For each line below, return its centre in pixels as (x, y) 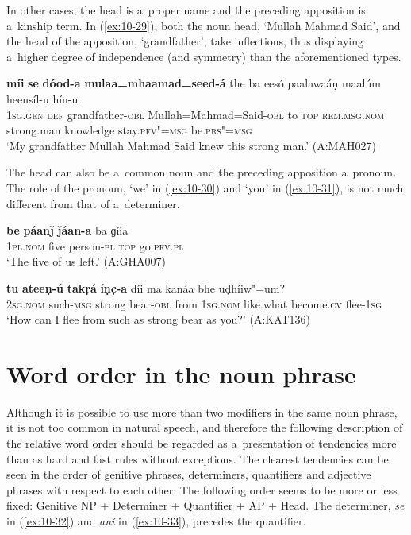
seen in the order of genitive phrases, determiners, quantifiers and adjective (189, 474)
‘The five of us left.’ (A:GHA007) (86, 261)
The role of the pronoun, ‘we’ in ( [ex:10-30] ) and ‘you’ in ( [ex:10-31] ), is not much (205, 187)
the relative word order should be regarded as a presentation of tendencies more (202, 443)
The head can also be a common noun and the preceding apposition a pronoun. (202, 172)
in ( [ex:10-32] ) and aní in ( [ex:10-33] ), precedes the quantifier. (156, 520)
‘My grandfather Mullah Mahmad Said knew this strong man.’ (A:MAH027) (191, 145)
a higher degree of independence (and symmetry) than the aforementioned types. (204, 56)
